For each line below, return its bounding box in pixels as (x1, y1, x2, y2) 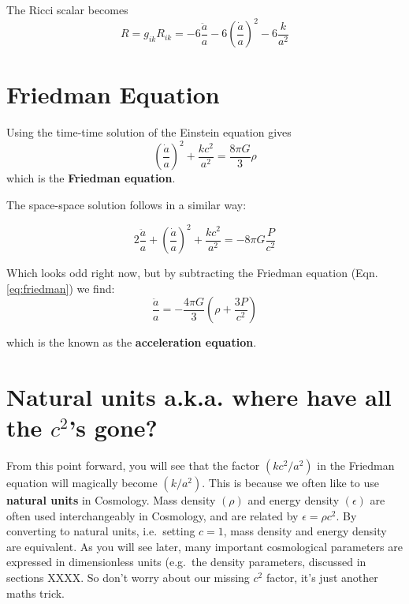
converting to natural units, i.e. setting (6, 523, 195, 539)
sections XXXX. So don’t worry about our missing (6, 569, 250, 586)
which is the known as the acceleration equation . (6, 334, 257, 351)
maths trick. (6, 584, 65, 601)
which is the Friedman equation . (6, 170, 176, 186)
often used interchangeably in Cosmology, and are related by (6, 507, 299, 523)
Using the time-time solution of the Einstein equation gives (6, 124, 292, 141)
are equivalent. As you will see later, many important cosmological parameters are (6, 538, 403, 554)
